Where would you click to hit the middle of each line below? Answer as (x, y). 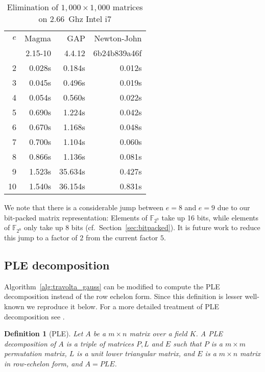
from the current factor (122, 238)
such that (187, 343)
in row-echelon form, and (43, 364)
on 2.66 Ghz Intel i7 (75, 19)
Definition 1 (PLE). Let (44, 333)
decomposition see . (34, 316)
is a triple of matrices (100, 343)
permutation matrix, (35, 353)
